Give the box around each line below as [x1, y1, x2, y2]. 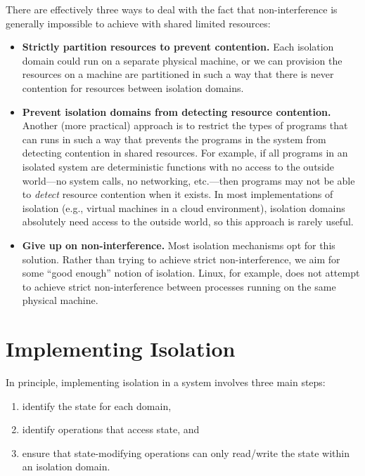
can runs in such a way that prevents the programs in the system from [22, 131, 326, 146]
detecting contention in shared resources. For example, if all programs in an [22, 145, 348, 160]
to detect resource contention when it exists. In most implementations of [22, 187, 333, 201]
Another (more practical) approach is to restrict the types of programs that [22, 118, 348, 133]
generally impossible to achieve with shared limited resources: [6, 15, 271, 30]
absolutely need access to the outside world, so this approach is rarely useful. [22, 214, 354, 229]
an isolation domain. [22, 459, 110, 474]
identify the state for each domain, [22, 398, 172, 413]
